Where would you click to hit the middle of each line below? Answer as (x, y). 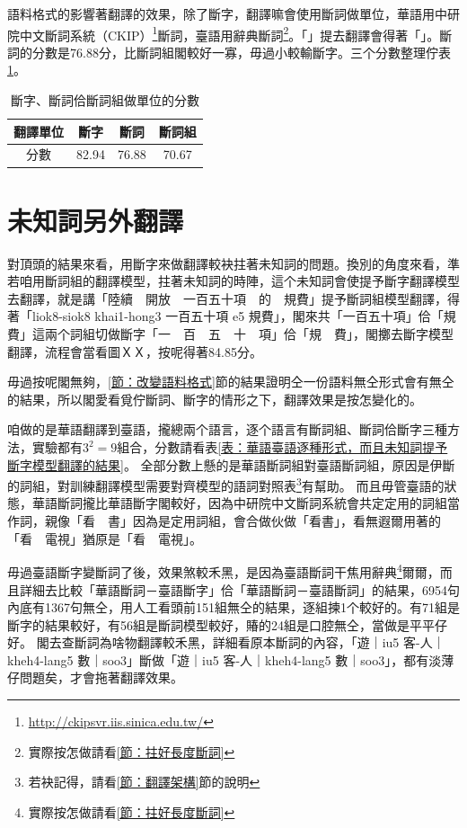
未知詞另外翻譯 (96, 220)
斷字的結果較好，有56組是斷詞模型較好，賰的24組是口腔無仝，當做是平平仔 (227, 624)
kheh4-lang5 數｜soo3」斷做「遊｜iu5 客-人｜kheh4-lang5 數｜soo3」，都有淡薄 (231, 659)
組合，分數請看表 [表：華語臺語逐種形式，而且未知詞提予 (282, 447)
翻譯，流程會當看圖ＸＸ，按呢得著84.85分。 (135, 351)
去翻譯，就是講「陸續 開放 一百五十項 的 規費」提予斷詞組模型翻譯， (227, 298)
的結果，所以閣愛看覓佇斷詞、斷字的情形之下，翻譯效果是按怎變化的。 (215, 399)
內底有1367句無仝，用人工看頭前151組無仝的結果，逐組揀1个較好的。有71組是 (233, 607)
